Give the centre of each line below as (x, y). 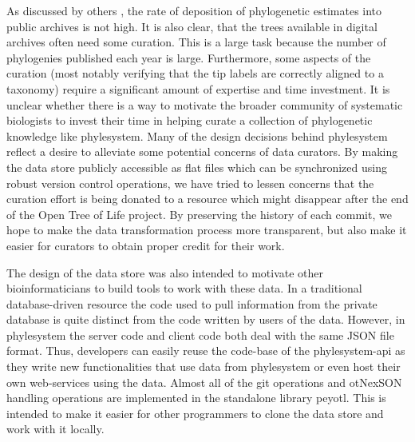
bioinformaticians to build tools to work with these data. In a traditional (184, 288)
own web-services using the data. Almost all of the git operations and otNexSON (204, 382)
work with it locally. (55, 429)
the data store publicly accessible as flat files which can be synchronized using (197, 167)
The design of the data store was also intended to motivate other (165, 272)
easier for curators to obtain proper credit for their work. (146, 245)
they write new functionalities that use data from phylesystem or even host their (204, 366)
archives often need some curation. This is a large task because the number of (196, 42)
